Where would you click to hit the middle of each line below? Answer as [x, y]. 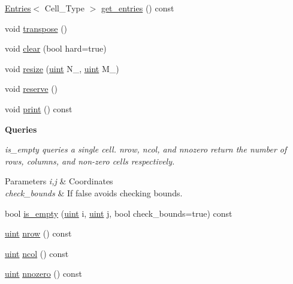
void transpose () [36, 28]
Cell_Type [64, 8]
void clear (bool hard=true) [56, 48]
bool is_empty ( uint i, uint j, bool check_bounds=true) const [119, 213]
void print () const [39, 108]
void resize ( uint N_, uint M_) [62, 68]
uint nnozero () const [43, 273]
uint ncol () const [37, 253]
